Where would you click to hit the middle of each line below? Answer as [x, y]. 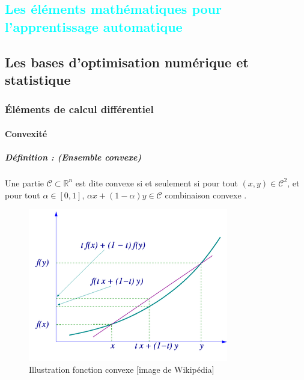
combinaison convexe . [206, 195]
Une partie [24, 182]
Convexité [26, 133]
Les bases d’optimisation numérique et [127, 62]
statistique [38, 79]
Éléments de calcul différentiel [79, 109]
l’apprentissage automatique [94, 26]
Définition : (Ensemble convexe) [73, 157]
